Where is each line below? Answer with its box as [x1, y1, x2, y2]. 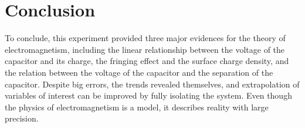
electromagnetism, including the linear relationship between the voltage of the [5, 43, 285, 55]
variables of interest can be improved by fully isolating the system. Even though [5, 89, 292, 102]
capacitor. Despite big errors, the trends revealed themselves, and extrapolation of [5, 78, 300, 90]
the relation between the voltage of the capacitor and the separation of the [5, 66, 273, 78]
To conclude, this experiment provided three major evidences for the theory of [5, 32, 286, 44]
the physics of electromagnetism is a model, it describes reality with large [5, 100, 269, 113]
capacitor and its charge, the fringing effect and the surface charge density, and [5, 55, 289, 67]
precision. [5, 112, 39, 124]
